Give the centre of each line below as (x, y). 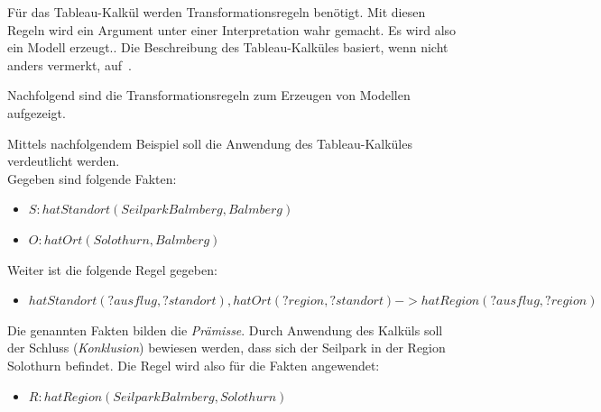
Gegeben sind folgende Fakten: (92, 178)
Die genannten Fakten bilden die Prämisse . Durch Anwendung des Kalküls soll (225, 330)
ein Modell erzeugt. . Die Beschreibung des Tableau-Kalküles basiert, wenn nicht (228, 47)
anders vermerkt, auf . (69, 64)
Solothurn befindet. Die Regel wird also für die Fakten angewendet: (194, 365)
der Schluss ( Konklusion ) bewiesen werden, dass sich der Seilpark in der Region (227, 348)
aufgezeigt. (37, 112)
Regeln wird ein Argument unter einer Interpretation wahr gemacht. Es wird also (232, 29)
